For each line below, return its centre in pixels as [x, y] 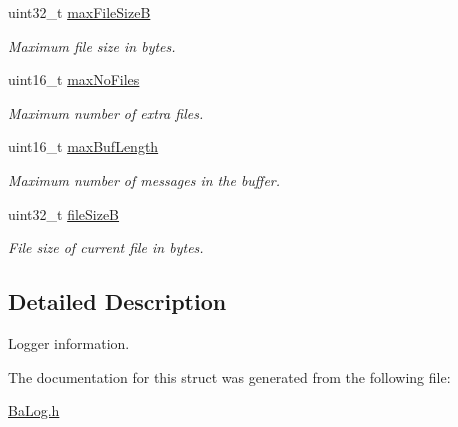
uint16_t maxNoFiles [74, 79]
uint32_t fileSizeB [64, 213]
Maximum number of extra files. [106, 112]
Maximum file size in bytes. [92, 45]
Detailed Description [117, 301]
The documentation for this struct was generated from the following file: [229, 376]
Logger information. [69, 342]
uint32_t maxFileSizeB [79, 12]
